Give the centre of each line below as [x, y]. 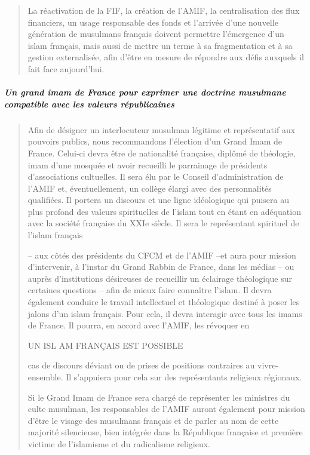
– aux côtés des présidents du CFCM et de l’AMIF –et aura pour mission [162, 255]
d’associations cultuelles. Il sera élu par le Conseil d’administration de [156, 176]
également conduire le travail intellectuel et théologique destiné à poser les [164, 302]
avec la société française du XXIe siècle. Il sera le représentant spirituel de [163, 223]
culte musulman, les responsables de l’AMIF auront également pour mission [166, 409]
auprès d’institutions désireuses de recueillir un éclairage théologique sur [160, 278]
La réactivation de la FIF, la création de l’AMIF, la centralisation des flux [164, 10]
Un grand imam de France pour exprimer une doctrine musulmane [145, 92]
